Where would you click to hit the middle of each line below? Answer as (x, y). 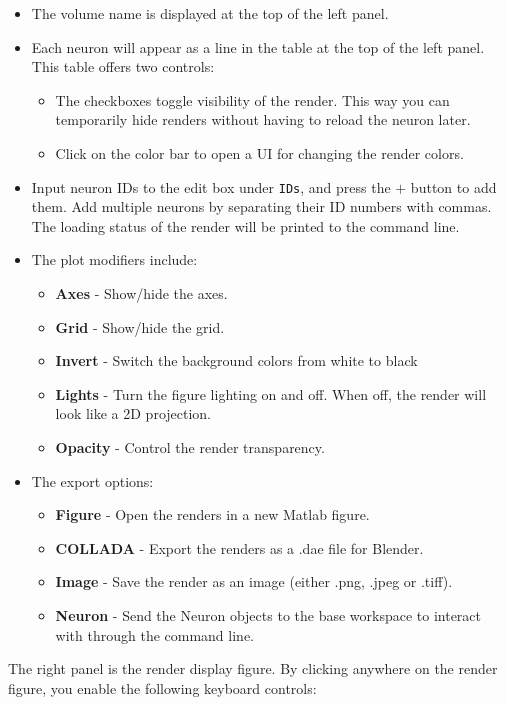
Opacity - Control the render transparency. (190, 446)
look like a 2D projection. (133, 413)
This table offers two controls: (123, 66)
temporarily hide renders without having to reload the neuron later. (263, 119)
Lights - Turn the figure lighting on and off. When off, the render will (271, 393)
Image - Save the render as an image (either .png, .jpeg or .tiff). (254, 581)
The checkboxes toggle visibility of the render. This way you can (252, 99)
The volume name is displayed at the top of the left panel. (210, 13)
